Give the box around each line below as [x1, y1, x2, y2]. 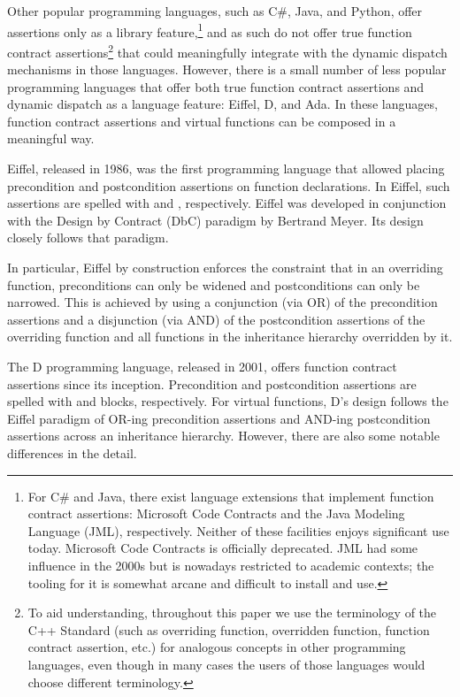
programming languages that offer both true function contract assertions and [7, 77, 425, 96]
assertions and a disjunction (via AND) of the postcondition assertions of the [7, 310, 425, 328]
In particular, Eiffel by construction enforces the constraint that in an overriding [7, 258, 443, 277]
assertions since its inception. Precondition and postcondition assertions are [7, 374, 417, 393]
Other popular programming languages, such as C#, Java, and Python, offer [7, 2, 423, 19]
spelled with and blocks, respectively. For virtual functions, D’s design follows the [7, 392, 448, 410]
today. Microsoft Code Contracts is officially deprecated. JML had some [27, 539, 418, 557]
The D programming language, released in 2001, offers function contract [7, 357, 397, 375]
